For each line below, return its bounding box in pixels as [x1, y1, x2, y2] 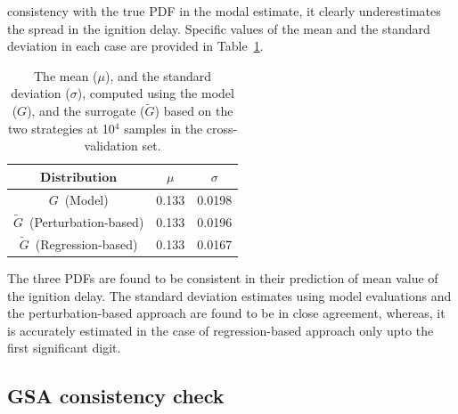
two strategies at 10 [7, 118, 115, 137]
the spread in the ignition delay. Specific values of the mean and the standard [7, 19, 430, 37]
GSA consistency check [7, 382, 225, 410]
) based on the [154, 101, 233, 120]
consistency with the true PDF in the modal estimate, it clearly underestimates [7, 2, 441, 20]
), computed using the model [77, 84, 234, 102]
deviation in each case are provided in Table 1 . [7, 37, 264, 55]
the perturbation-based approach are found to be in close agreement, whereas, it [7, 304, 446, 322]
